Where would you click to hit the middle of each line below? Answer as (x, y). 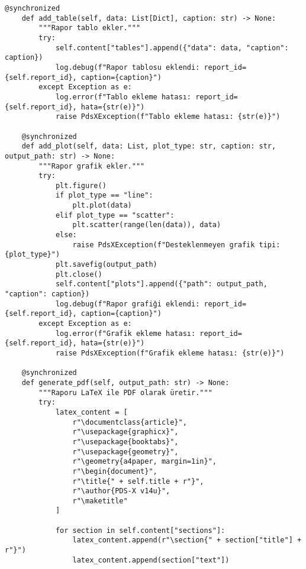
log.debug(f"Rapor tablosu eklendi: (128, 67)
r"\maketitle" (100, 501)
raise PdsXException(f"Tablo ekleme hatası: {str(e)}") (168, 117)
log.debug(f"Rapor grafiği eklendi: (128, 304)
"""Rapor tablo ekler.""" (90, 28)
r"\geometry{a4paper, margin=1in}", (144, 462)
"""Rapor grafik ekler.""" (92, 166)
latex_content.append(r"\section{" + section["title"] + (187, 540)
